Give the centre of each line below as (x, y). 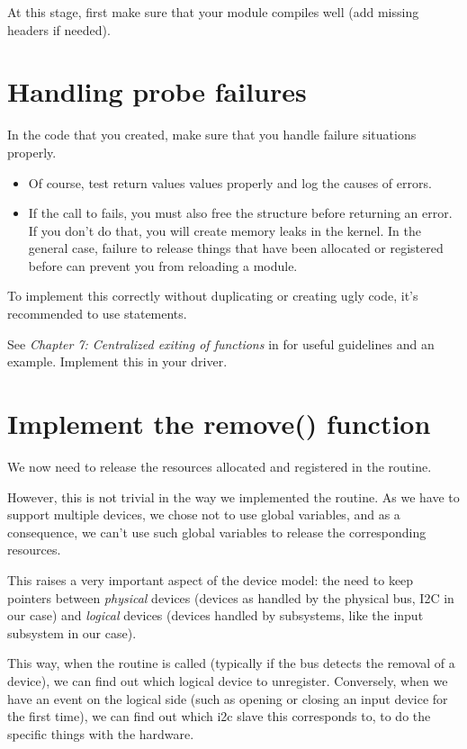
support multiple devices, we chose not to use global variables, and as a (204, 514)
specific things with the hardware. (101, 733)
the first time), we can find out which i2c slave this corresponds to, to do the (219, 716)
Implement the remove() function (219, 424)
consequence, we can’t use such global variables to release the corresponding (217, 532)
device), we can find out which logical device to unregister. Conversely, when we (228, 680)
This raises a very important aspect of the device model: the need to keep (211, 579)
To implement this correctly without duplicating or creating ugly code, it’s (213, 296)
